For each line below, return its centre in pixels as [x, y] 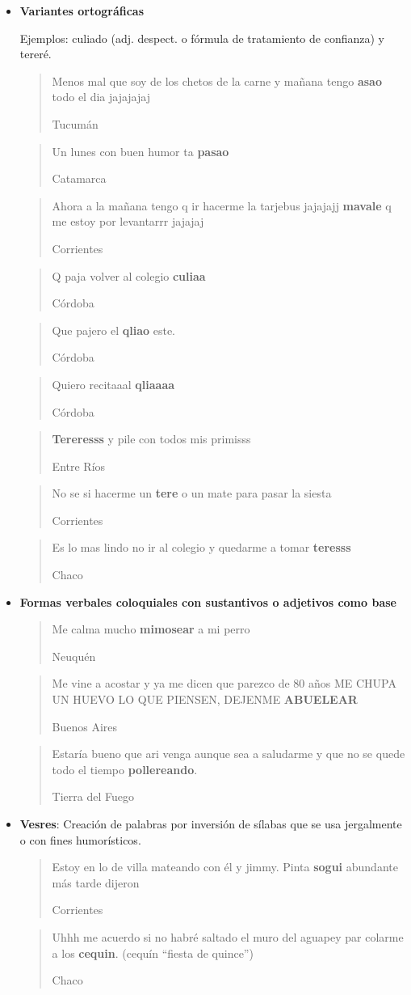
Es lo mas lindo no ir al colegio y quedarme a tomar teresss [201, 547]
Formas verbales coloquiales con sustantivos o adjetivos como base [208, 601]
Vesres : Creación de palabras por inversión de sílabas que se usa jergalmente [211, 824]
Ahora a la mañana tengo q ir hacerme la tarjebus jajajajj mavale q [222, 205]
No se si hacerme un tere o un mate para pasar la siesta [192, 493]
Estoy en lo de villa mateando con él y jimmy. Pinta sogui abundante [225, 867]
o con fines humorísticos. [80, 839]
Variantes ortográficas [82, 11]
